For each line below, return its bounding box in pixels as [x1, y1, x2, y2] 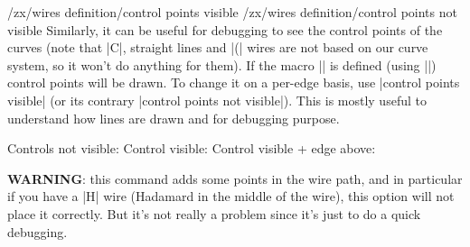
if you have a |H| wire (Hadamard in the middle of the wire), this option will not [7, 187, 455, 206]
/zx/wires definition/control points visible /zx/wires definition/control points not [7, 3, 457, 21]
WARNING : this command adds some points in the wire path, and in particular [7, 169, 463, 188]
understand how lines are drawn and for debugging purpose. [7, 108, 340, 127]
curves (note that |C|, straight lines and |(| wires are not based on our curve [7, 38, 428, 57]
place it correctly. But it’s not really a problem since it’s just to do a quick [7, 204, 421, 223]
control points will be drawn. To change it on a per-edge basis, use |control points [7, 73, 460, 92]
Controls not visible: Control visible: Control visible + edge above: [7, 139, 376, 158]
